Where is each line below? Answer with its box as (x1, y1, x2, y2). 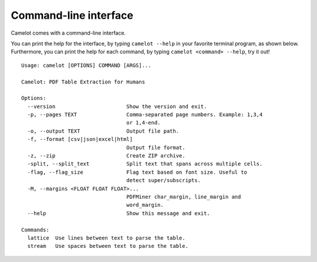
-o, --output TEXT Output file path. (27, 127, 179, 135)
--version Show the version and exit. (27, 103, 207, 110)
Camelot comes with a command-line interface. (11, 29, 126, 36)
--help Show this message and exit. (27, 210, 211, 217)
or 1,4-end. (126, 119, 161, 126)
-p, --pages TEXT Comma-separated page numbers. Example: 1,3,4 (27, 112, 263, 118)
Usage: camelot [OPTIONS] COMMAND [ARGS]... (21, 62, 152, 69)
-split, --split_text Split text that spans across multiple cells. (27, 160, 263, 167)
